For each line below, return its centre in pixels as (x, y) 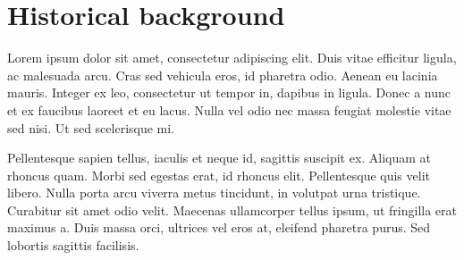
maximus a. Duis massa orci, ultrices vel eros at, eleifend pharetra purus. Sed (219, 227)
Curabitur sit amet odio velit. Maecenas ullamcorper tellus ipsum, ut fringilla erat (232, 210)
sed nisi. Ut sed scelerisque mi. (91, 127)
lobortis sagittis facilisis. (73, 245)
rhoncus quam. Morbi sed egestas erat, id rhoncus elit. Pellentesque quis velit (219, 175)
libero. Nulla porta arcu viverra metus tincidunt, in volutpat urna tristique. (214, 193)
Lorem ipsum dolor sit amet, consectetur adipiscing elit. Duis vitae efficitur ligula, (232, 58)
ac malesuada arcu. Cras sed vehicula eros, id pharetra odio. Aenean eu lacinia (223, 75)
